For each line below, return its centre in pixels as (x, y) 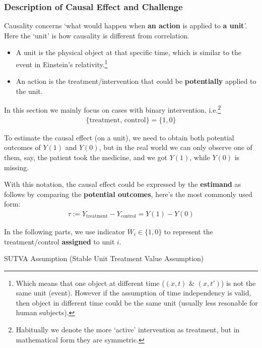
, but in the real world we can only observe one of (176, 147)
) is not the (238, 283)
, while (200, 157)
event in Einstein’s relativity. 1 (62, 63)
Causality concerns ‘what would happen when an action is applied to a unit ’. (126, 26)
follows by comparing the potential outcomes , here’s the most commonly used (128, 194)
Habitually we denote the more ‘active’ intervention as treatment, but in (128, 330)
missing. (17, 167)
